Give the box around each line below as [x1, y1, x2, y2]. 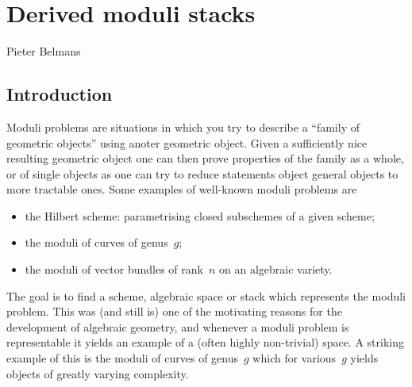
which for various [252, 350, 337, 366]
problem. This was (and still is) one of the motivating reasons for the [6, 303, 342, 320]
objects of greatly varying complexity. [6, 365, 189, 381]
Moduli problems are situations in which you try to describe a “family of [6, 118, 360, 135]
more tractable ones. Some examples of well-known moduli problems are [6, 181, 357, 197]
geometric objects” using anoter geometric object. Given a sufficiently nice [6, 134, 368, 151]
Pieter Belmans [6, 43, 81, 59]
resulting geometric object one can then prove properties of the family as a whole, [6, 150, 404, 167]
